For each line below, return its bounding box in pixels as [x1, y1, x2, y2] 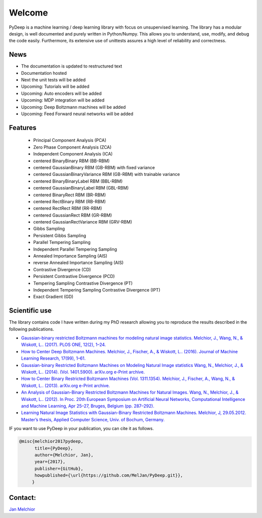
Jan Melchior [9, 506, 35, 512]
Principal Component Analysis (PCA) [33, 138, 107, 143]
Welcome [9, 7, 48, 18]
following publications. [9, 326, 54, 332]
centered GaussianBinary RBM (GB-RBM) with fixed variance [33, 164, 155, 170]
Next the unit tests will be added [21, 77, 86, 83]
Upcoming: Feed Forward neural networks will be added [21, 111, 133, 117]
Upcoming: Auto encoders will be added [21, 90, 102, 96]
